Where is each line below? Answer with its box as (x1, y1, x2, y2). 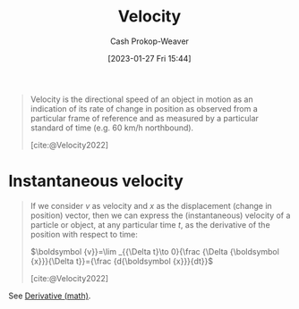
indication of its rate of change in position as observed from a (30, 103, 259, 113)
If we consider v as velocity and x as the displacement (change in (30, 200, 272, 211)
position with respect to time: (30, 229, 138, 239)
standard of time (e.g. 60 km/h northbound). (30, 122, 194, 133)
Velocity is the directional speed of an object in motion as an (30, 94, 253, 104)
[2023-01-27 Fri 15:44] (107, 53, 192, 63)
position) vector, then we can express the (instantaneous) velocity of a (30, 210, 291, 221)
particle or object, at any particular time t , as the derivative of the (30, 219, 270, 230)
